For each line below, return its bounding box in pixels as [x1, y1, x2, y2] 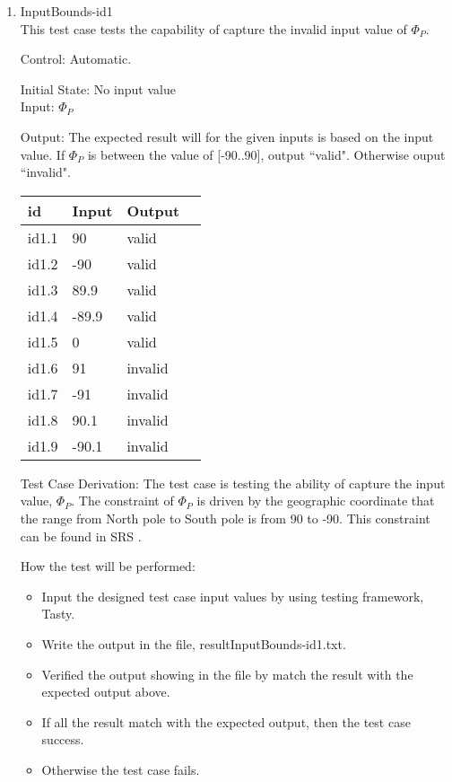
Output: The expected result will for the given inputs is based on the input [20, 127, 434, 145]
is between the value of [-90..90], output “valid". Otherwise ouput [87, 145, 446, 163]
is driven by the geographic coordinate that [196, 491, 435, 510]
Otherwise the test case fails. [41, 760, 200, 778]
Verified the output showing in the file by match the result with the [41, 664, 413, 683]
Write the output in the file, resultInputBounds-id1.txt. [41, 634, 346, 653]
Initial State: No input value [20, 79, 176, 98]
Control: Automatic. [20, 49, 132, 68]
